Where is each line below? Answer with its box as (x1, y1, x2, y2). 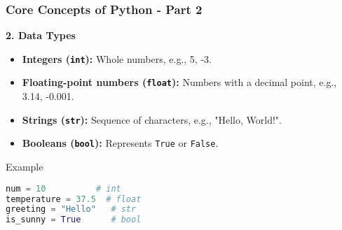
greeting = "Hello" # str (6, 204, 137, 215)
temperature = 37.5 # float (6, 194, 142, 204)
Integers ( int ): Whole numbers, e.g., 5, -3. (22, 51, 212, 66)
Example (6, 159, 43, 174)
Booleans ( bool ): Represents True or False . (22, 136, 219, 150)
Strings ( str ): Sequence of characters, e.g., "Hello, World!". (22, 112, 282, 127)
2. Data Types (6, 28, 76, 43)
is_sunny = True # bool (6, 215, 142, 225)
